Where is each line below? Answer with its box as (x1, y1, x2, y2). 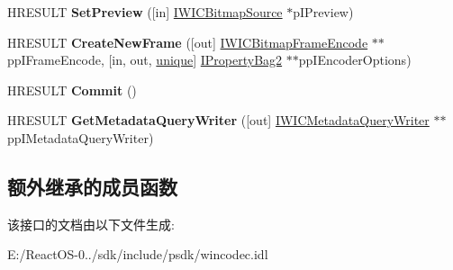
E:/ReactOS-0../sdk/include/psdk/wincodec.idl (7, 245, 268, 264)
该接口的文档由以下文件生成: (7, 214, 175, 233)
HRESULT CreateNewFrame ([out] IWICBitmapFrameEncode (7, 32, 368, 51)
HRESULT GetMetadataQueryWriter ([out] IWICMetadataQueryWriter (7, 111, 430, 130)
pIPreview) (293, 3, 354, 21)
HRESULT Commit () (7, 80, 137, 99)
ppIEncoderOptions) (298, 50, 412, 69)
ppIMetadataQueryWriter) (7, 128, 154, 147)
